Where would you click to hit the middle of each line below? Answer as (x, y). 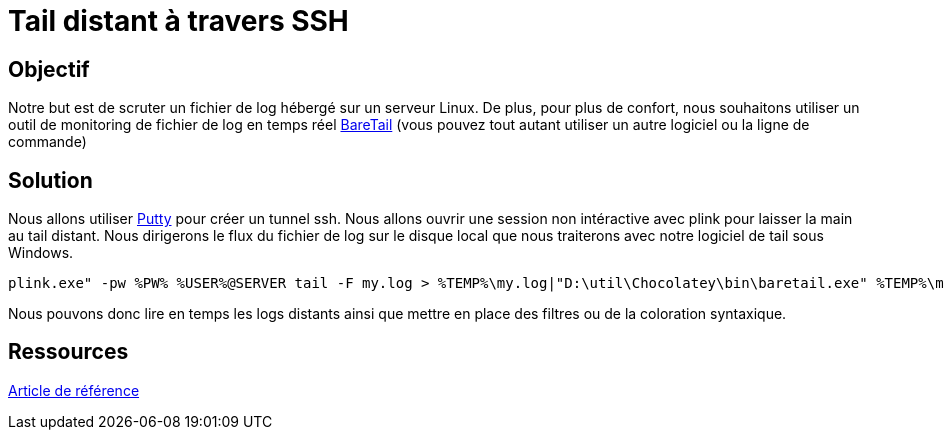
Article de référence (74, 390)
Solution (50, 180)
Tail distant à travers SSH (178, 21)
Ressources (68, 352)
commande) (47, 142)
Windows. (41, 253)
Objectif (49, 69)
